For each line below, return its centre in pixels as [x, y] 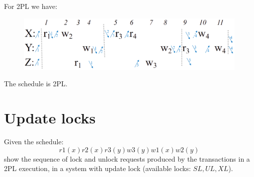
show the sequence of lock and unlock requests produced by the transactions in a [127, 158]
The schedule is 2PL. [36, 84]
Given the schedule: [34, 142]
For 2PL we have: [31, 6]
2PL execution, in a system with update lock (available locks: [97, 168]
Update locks [50, 118]
